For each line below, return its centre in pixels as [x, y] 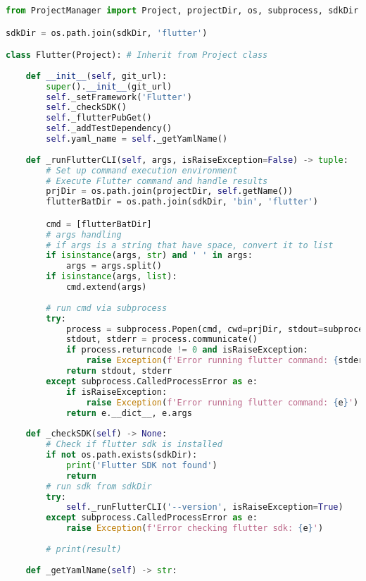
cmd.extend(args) [106, 287]
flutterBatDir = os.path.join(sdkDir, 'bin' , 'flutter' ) [182, 202]
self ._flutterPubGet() [99, 118]
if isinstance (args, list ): [112, 277]
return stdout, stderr [119, 371]
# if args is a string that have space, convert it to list [190, 245]
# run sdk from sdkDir [99, 486]
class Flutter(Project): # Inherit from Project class [137, 55]
